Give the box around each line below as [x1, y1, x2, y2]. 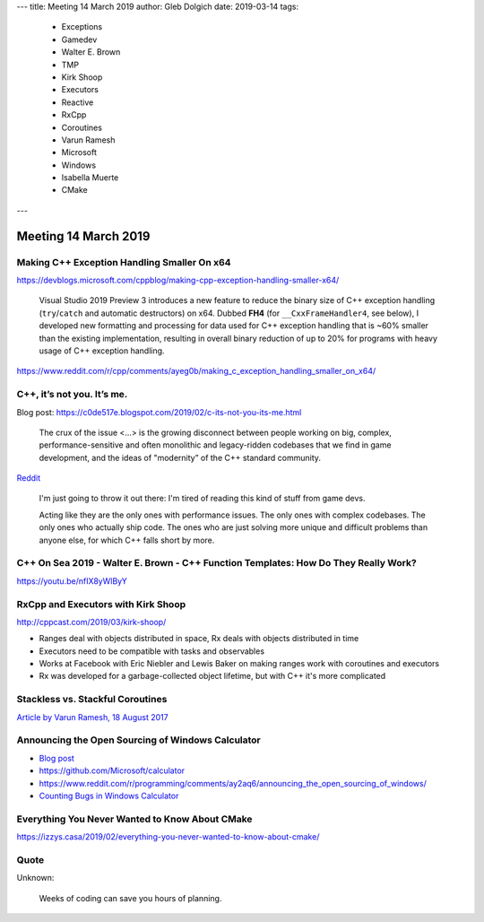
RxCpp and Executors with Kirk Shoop [16, 597, 186, 610]
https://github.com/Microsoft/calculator [39, 765, 186, 776]
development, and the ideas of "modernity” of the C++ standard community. [39, 452, 322, 463]
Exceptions [61, 22, 103, 32]
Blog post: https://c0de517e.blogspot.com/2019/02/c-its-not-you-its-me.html [16, 406, 302, 417]
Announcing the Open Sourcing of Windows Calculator [16, 734, 262, 746]
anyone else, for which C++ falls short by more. [39, 535, 215, 545]
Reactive [61, 97, 94, 108]
